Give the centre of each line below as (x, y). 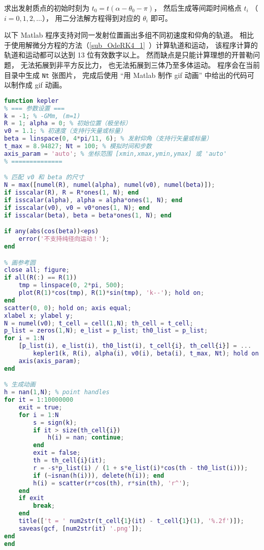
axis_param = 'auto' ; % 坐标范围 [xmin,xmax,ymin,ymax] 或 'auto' (115, 154)
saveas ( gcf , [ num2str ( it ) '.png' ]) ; (80, 528)
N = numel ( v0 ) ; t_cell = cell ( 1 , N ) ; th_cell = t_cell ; (99, 323)
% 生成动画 (20, 385)
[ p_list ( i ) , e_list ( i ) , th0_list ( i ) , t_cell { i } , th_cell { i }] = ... (135, 346)
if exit (31, 498)
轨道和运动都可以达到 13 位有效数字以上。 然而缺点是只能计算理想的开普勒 (128, 55)
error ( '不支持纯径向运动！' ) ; (64, 239)
